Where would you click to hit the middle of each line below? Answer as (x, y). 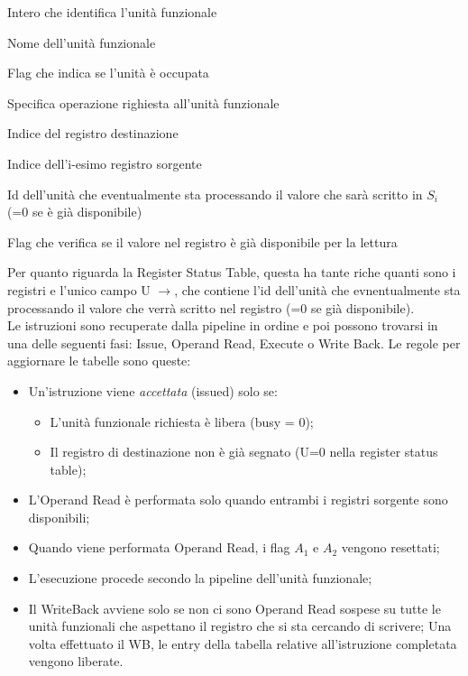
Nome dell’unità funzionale (82, 42)
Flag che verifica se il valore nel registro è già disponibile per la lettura (202, 241)
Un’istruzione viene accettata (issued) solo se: (153, 390)
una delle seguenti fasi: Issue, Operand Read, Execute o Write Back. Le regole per (234, 343)
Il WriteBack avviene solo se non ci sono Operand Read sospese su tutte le (234, 608)
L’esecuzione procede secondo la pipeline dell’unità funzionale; (200, 578)
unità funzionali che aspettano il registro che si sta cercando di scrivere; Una (240, 626)
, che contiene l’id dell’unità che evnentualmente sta (317, 289)
